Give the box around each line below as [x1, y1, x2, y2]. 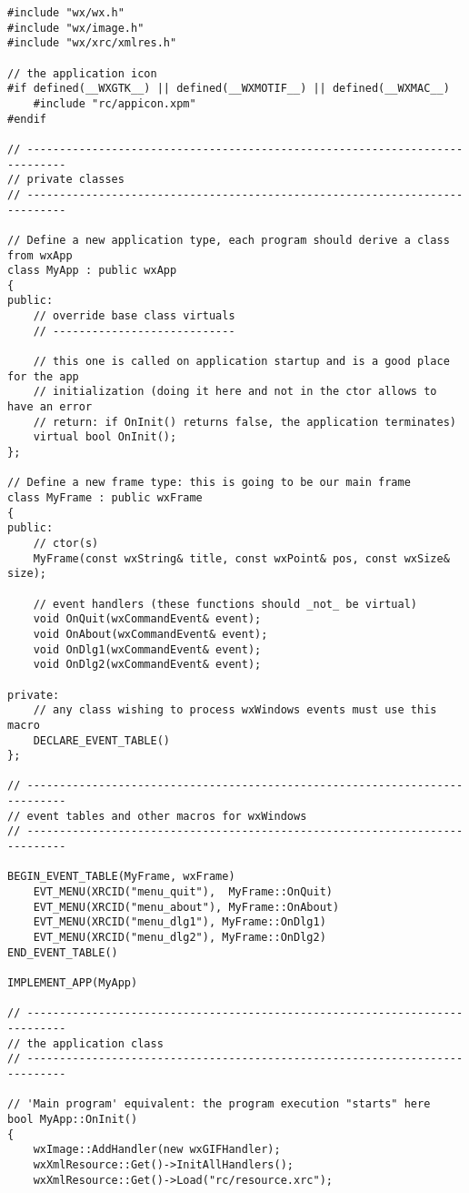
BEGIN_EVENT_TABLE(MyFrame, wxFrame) [7, 870, 235, 884]
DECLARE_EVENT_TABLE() [33, 733, 170, 747]
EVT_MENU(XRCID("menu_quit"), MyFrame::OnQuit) [33, 885, 333, 899]
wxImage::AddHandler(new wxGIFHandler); [33, 1143, 281, 1157]
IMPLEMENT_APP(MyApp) [7, 976, 138, 989]
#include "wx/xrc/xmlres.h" [7, 36, 177, 50]
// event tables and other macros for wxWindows [7, 809, 307, 823]
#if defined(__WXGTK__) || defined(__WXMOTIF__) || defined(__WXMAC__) [7, 82, 450, 96]
